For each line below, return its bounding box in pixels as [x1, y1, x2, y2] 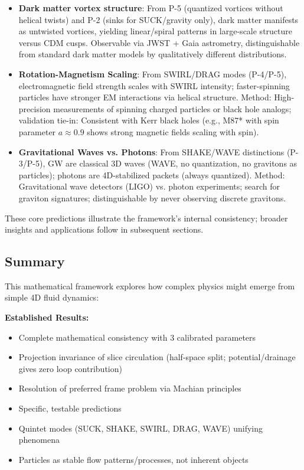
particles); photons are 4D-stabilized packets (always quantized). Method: [18, 168, 285, 181]
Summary [5, 252, 65, 270]
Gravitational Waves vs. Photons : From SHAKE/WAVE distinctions [18, 145, 285, 158]
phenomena [18, 433, 60, 446]
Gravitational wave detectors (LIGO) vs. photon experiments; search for [18, 180, 280, 192]
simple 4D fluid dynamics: [5, 291, 99, 303]
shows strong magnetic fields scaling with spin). [87, 125, 259, 138]
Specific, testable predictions [18, 402, 122, 414]
